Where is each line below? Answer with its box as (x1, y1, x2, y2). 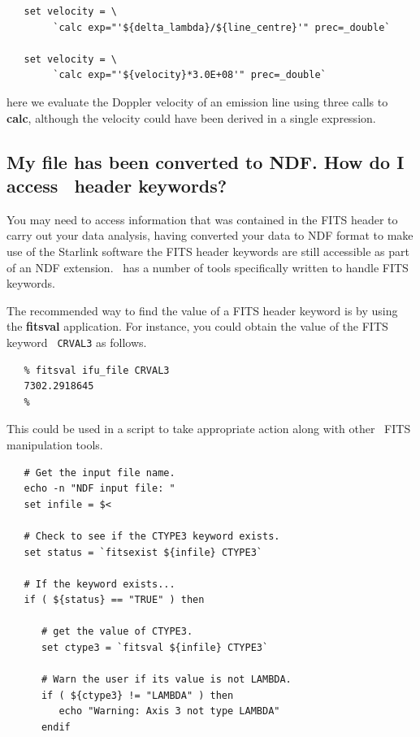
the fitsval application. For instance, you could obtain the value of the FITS (6, 318, 388, 335)
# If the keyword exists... (24, 578, 175, 590)
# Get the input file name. (24, 466, 175, 479)
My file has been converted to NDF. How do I (6, 149, 405, 174)
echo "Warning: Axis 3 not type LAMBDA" (58, 705, 280, 717)
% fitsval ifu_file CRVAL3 (24, 364, 170, 376)
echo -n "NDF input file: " (24, 483, 175, 495)
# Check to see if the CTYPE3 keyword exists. (24, 530, 280, 542)
